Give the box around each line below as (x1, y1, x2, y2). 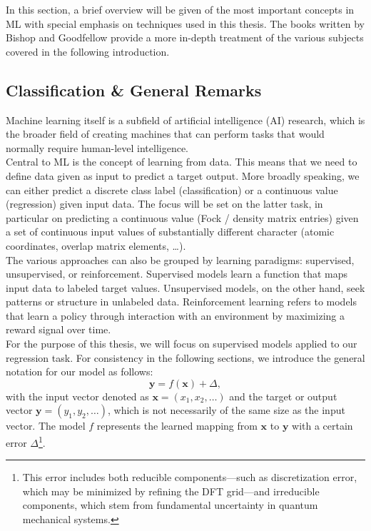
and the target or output (229, 388, 337, 403)
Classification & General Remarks (6, 79, 262, 101)
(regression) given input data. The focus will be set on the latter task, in (6, 196, 323, 211)
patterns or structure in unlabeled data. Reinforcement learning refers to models (6, 294, 357, 309)
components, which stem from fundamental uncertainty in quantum (22, 497, 318, 512)
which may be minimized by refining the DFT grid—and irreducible (22, 483, 320, 498)
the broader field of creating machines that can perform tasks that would (6, 126, 325, 141)
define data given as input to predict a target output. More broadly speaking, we (6, 168, 360, 183)
